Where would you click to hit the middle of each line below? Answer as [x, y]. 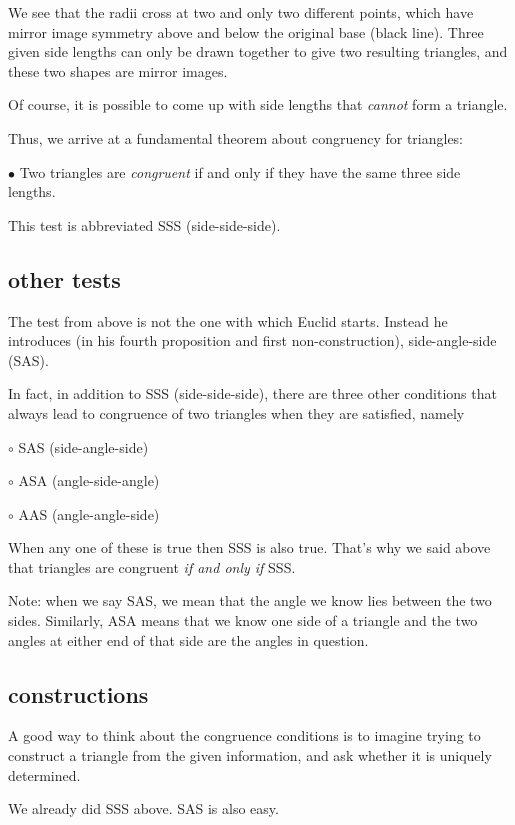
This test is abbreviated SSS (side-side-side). [144, 224]
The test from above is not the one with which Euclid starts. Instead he [228, 320]
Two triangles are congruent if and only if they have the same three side [240, 171]
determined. [44, 774]
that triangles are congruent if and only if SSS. [152, 566]
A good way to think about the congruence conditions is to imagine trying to [244, 735]
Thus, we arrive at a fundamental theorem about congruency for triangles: [236, 137]
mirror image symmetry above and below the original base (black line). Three [246, 31]
